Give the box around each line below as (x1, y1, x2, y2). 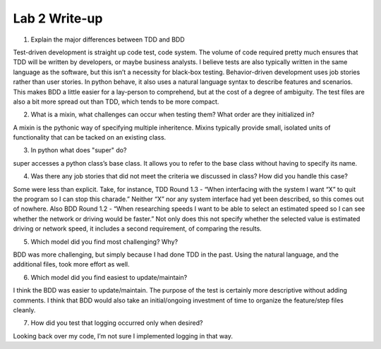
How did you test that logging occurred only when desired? (30, 319, 203, 327)
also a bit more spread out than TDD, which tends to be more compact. (13, 97, 219, 106)
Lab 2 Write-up (13, 11, 103, 26)
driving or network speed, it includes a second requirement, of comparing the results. (13, 224, 262, 233)
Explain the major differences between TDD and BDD (30, 35, 185, 44)
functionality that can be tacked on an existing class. (13, 133, 167, 142)
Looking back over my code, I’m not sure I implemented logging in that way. (13, 331, 233, 340)
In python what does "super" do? (30, 146, 127, 154)
